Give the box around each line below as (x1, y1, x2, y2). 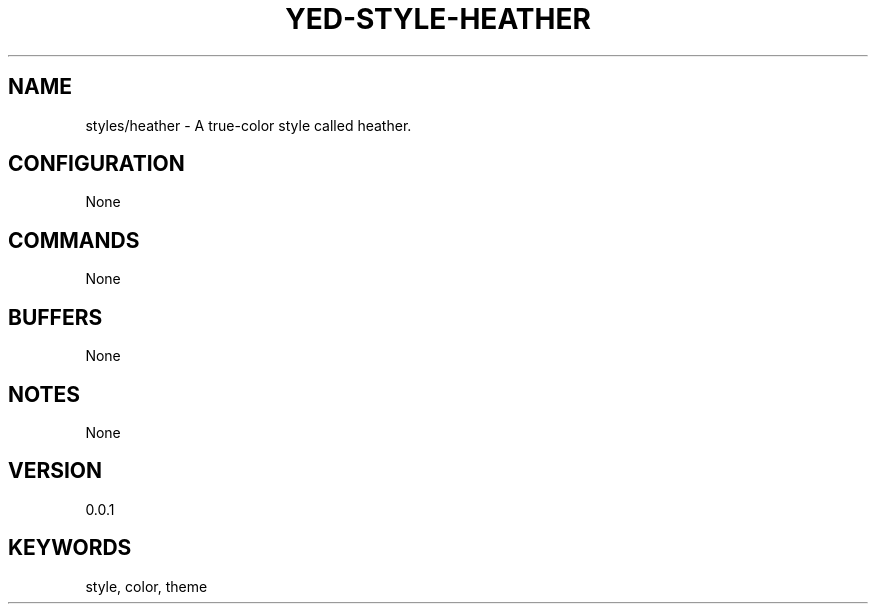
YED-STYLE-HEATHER (285, 2, 591, 36)
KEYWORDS (8, 535, 132, 561)
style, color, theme (85, 577, 208, 595)
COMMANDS (8, 227, 140, 253)
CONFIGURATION (8, 151, 185, 177)
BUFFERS (8, 304, 103, 330)
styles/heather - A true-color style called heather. (85, 116, 412, 134)
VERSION (8, 458, 103, 484)
